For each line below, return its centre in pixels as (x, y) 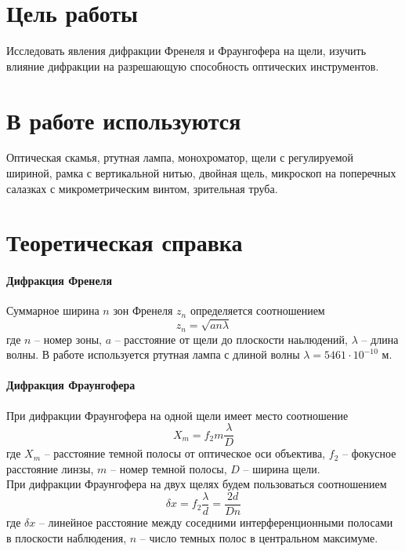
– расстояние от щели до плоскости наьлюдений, (231, 339)
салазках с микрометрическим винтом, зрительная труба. (142, 188)
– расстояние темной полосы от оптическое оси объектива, (185, 453)
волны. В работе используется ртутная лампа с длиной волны (153, 354)
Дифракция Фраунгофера (71, 385)
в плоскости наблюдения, (67, 537)
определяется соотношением (257, 310)
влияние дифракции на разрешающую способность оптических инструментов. (193, 66)
